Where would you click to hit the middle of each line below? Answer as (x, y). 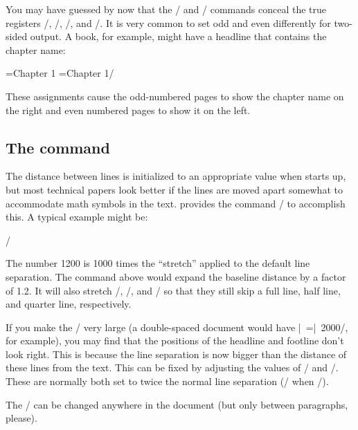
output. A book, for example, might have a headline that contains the (178, 36)
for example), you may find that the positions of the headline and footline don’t (175, 340)
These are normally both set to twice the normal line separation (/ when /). (167, 381)
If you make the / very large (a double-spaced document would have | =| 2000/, (177, 327)
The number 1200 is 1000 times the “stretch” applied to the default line (158, 263)
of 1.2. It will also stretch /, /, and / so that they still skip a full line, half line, (173, 290)
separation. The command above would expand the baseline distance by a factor (176, 276)
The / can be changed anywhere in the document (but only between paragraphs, (177, 404)
